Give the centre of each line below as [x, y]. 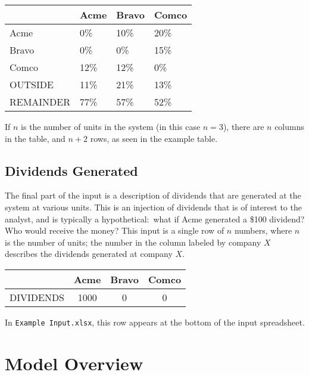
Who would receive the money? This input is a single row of [115, 230]
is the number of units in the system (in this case [111, 126]
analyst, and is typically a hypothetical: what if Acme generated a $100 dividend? [155, 219]
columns [290, 126]
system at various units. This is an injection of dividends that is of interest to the [153, 207]
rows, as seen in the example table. [154, 138]
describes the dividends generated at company [89, 254]
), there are [244, 126]
